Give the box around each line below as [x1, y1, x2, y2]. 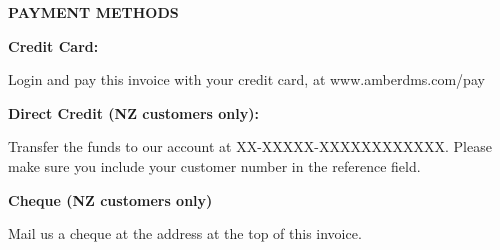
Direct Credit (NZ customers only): [8, 102, 259, 123]
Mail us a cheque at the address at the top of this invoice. [8, 223, 362, 244]
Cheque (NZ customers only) [8, 189, 213, 210]
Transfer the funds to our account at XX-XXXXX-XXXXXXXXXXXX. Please [8, 136, 492, 157]
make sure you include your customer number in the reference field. [8, 155, 421, 176]
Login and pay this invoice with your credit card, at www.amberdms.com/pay [8, 69, 485, 90]
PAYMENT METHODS [8, 2, 179, 22]
